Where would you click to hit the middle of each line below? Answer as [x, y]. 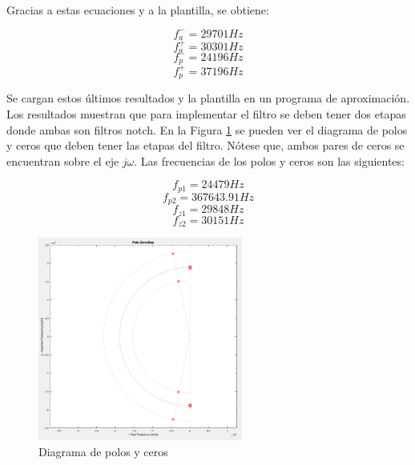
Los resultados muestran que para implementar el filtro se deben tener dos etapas [206, 114]
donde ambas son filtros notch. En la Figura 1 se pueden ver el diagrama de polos [207, 129]
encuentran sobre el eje [63, 160]
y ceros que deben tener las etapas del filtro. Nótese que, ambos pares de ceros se [205, 145]
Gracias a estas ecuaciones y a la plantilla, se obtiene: [138, 10]
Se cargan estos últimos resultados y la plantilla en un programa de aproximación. [208, 98]
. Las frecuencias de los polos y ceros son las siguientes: [269, 160]
